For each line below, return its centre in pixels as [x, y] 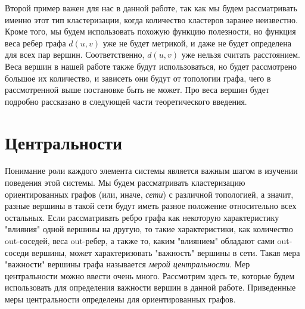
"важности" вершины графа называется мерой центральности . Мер [127, 264]
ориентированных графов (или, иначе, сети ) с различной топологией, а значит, [149, 194]
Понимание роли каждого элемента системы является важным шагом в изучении [151, 171]
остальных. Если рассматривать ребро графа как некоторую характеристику [142, 217]
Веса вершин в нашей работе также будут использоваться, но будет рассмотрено [151, 66]
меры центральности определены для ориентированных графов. [120, 299]
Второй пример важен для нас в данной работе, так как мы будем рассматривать [151, 8]
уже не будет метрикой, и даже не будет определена [197, 43]
